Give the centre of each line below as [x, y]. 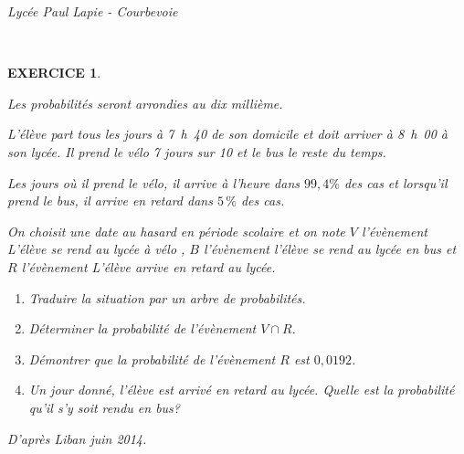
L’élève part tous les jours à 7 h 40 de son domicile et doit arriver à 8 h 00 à [228, 134]
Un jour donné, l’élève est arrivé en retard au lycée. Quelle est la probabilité [242, 390]
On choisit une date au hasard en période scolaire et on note [176, 231]
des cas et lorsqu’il [395, 182]
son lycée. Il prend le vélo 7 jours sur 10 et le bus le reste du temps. [197, 151]
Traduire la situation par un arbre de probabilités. [167, 297]
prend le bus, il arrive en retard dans [110, 201]
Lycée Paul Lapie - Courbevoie [93, 11]
